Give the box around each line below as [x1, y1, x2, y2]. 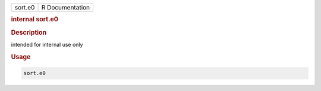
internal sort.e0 [11, 15, 59, 24]
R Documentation [41, 4, 90, 11]
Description [11, 28, 47, 37]
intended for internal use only [11, 41, 83, 48]
